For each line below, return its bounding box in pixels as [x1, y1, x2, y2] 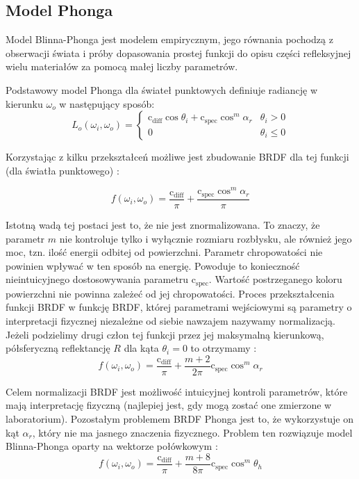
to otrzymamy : [190, 341, 257, 355]
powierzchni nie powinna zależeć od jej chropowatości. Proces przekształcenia [6, 286, 335, 300]
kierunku [6, 96, 43, 111]
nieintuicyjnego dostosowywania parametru [6, 272, 189, 286]
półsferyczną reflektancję [6, 341, 110, 355]
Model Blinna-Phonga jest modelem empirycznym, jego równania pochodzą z [6, 32, 333, 47]
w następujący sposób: [59, 96, 155, 111]
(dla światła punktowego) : [6, 163, 119, 177]
